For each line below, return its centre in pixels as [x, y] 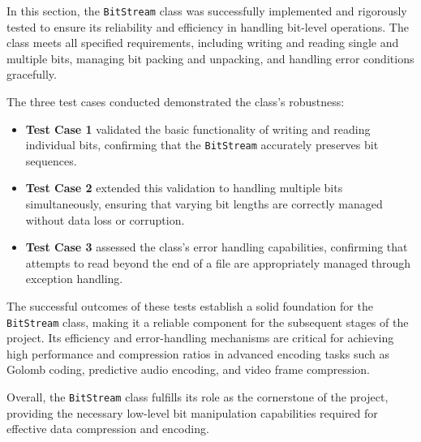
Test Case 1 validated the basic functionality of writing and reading [198, 129]
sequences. [51, 160]
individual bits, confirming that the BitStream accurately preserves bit [202, 145]
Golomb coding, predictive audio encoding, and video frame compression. [189, 369]
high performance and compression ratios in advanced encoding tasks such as [198, 353]
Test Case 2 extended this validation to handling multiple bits [184, 188]
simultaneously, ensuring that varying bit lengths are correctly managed [204, 204]
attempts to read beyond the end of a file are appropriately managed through [218, 262]
